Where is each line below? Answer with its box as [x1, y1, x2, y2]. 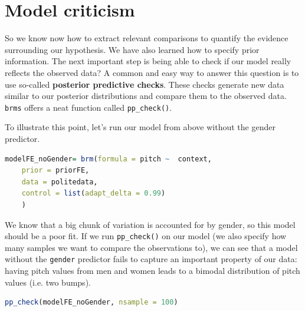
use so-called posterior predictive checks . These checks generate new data [5, 78, 284, 90]
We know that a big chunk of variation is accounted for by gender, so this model [5, 218, 296, 230]
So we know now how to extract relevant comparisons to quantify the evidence [5, 32, 288, 44]
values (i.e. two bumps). [5, 276, 91, 288]
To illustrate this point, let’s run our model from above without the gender [5, 121, 276, 133]
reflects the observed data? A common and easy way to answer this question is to [5, 66, 299, 78]
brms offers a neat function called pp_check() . [5, 101, 172, 113]
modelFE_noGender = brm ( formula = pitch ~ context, [5, 154, 212, 163]
